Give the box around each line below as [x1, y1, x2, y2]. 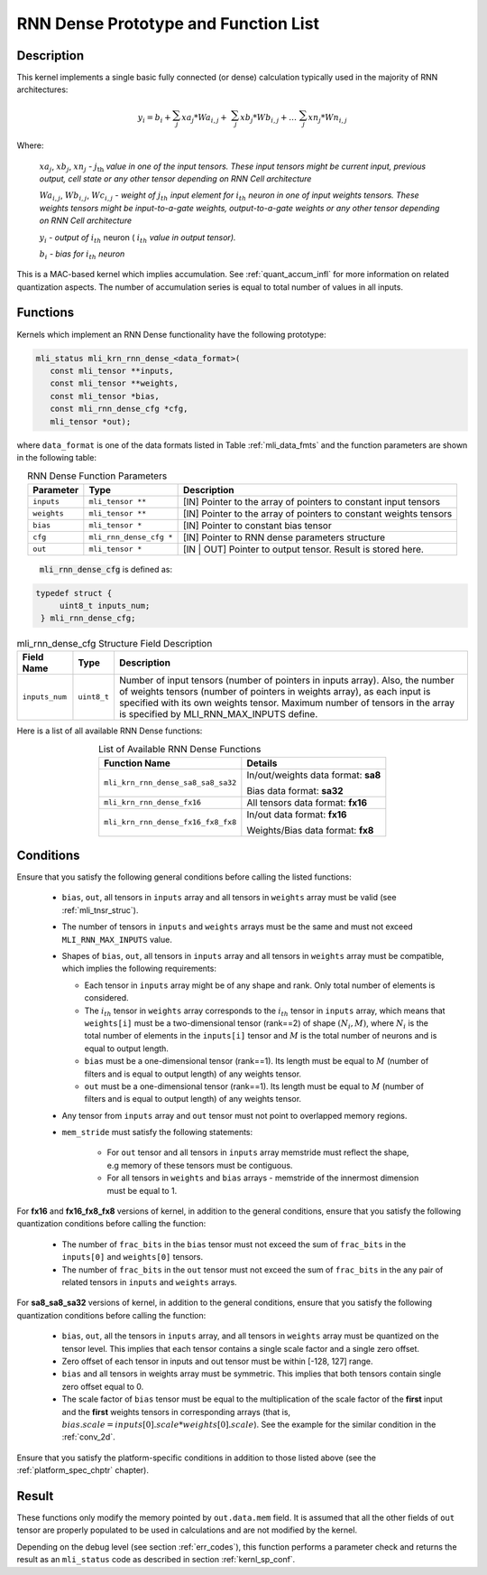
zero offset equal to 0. [61, 1381, 144, 1392]
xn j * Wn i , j [308, 113, 347, 125]
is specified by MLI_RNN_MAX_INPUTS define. [118, 707, 318, 720]
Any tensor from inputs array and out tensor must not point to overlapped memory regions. [61, 1110, 408, 1121]
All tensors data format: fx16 [246, 796, 368, 808]
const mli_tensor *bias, [50, 391, 160, 401]
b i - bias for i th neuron [39, 248, 125, 261]
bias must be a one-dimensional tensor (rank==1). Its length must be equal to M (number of [84, 1056, 429, 1067]
